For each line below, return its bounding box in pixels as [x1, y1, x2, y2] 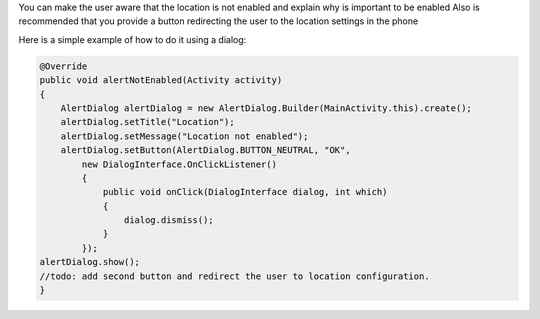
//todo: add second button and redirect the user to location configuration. [39, 270, 430, 282]
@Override [39, 60, 88, 72]
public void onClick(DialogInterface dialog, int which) [102, 186, 388, 198]
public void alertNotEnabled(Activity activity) [39, 75, 283, 86]
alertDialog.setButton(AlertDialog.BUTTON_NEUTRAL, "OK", [60, 145, 351, 156]
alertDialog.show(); [39, 256, 140, 268]
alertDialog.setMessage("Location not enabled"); [60, 130, 309, 142]
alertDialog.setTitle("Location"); [60, 116, 235, 128]
